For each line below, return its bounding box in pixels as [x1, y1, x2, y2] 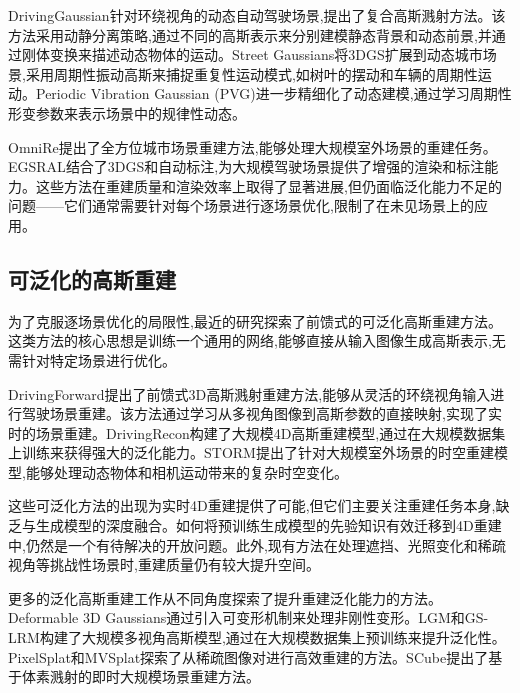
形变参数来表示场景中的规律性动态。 [8, 102, 246, 123]
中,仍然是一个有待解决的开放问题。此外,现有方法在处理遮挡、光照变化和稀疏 [8, 534, 506, 555]
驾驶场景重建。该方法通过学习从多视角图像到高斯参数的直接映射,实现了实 [21, 403, 502, 424]
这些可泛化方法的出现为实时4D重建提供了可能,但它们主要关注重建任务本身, [8, 495, 496, 516]
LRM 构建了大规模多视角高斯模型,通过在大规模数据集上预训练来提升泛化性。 [8, 627, 506, 648]
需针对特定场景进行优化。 [8, 349, 176, 370]
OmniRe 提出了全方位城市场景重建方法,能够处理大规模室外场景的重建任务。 [8, 136, 497, 157]
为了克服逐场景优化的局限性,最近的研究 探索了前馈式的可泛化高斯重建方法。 [8, 310, 502, 331]
